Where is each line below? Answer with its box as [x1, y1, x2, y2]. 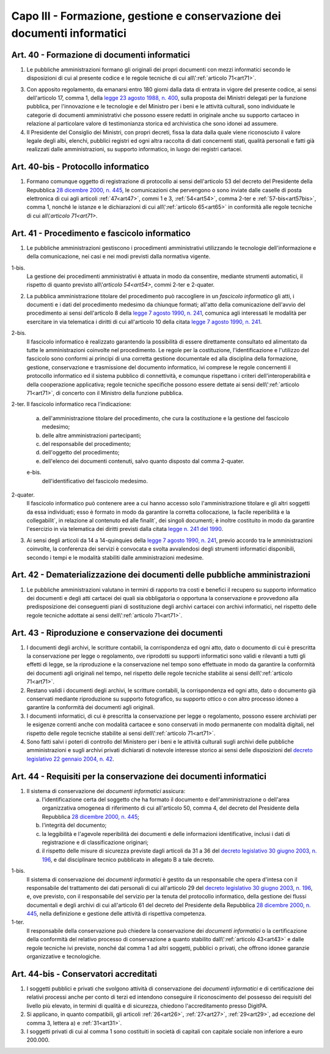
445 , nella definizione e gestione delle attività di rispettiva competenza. [26, 910, 207, 917]
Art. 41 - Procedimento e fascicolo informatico [11, 228, 191, 238]
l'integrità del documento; [42, 821, 107, 829]
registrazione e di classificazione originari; [42, 838, 149, 846]
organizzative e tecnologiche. [26, 953, 101, 960]
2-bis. [11, 329, 27, 337]
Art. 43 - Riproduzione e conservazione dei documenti [11, 628, 223, 638]
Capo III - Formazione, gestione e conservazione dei [11, 9, 281, 23]
